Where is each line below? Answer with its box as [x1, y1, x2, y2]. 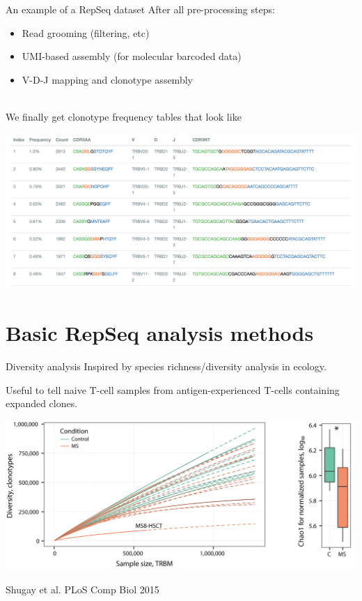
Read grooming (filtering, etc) [22, 25, 150, 40]
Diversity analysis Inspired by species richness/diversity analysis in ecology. [6, 359, 326, 374]
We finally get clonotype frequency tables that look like [6, 109, 242, 123]
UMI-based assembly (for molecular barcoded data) [22, 49, 242, 63]
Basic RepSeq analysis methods [6, 319, 314, 347]
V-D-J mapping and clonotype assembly [22, 72, 193, 86]
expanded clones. [6, 396, 78, 411]
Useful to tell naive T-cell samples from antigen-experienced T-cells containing [6, 382, 340, 397]
